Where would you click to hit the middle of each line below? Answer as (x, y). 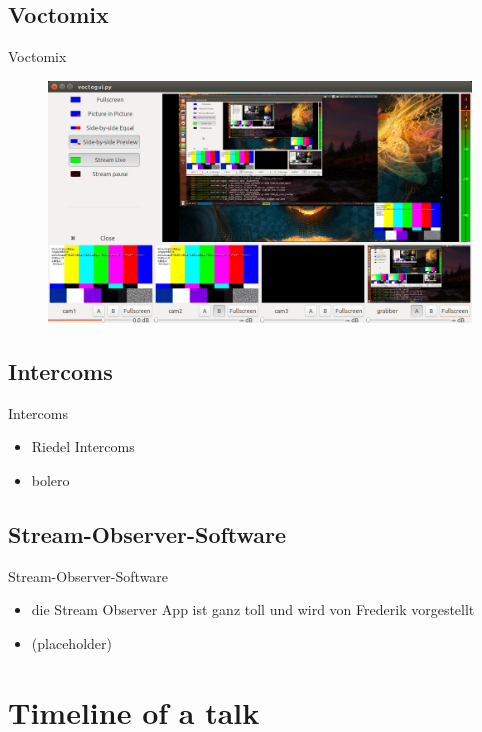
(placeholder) (71, 642)
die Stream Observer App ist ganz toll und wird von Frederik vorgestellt (253, 609)
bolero (50, 480)
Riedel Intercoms (83, 446)
